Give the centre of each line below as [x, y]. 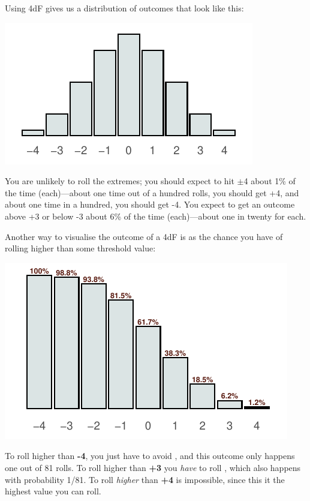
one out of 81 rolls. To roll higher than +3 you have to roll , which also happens [153, 467]
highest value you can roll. [53, 491]
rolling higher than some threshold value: [80, 248]
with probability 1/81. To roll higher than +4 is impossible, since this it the [145, 479]
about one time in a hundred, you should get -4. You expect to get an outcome [150, 204]
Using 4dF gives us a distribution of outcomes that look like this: [124, 8]
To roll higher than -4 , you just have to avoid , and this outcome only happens [150, 456]
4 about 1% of [270, 181]
